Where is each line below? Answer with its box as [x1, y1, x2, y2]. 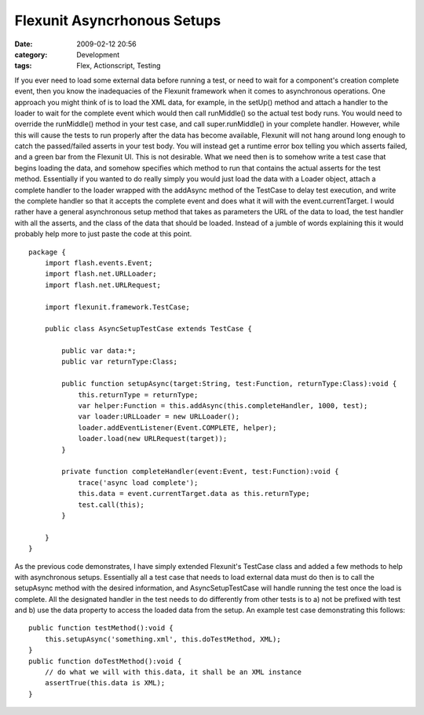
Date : [14, 39, 33, 49]
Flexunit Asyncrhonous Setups [14, 12, 221, 29]
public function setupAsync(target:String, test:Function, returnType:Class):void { [61, 379, 397, 389]
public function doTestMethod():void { [28, 656, 182, 666]
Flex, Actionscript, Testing [76, 61, 161, 71]
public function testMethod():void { [28, 624, 174, 633]
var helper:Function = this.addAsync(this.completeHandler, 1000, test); [78, 401, 368, 410]
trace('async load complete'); [78, 478, 199, 487]
